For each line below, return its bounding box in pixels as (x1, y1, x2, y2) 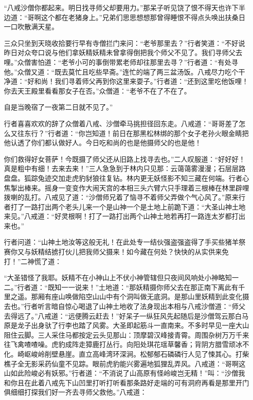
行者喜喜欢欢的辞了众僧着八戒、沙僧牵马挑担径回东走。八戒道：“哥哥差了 (4, 118, 239, 128)
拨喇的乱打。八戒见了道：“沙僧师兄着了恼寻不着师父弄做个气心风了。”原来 (4, 192, 239, 202)
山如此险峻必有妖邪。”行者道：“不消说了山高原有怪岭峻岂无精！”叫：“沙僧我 (4, 368, 245, 378)
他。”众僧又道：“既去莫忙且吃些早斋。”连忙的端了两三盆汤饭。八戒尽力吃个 (4, 66, 238, 76)
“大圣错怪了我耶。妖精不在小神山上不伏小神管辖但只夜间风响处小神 (4, 272, 218, 283)
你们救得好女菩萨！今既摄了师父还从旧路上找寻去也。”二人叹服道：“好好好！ (4, 153, 246, 164)
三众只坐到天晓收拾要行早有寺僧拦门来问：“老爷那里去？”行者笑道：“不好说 (4, 38, 245, 48)
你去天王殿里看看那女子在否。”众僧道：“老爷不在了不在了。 (4, 85, 191, 95)
